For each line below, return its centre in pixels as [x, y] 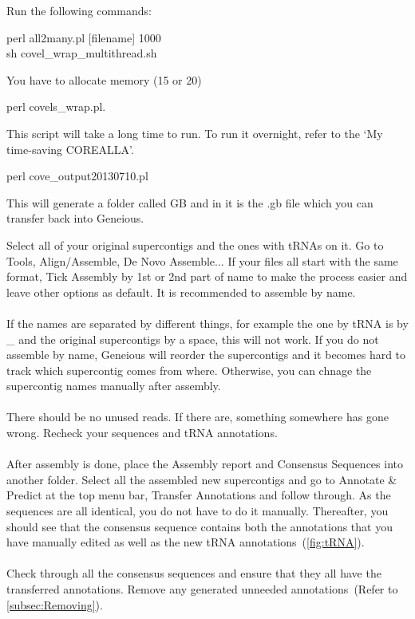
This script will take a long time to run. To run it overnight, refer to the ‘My [195, 133]
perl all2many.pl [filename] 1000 [84, 37]
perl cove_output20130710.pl [77, 176]
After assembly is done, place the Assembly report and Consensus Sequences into [205, 464]
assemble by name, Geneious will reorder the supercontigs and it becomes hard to [206, 355]
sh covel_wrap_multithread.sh [82, 53]
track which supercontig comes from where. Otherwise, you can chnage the [189, 370]
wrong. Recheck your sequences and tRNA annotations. [142, 433]
